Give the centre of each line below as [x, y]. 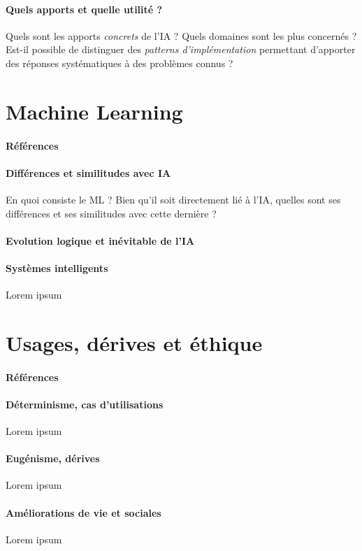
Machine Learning [94, 111]
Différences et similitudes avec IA [88, 172]
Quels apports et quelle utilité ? [84, 9]
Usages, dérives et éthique [134, 342]
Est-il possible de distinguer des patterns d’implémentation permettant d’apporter [181, 49]
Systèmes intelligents [57, 267]
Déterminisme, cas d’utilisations [85, 404]
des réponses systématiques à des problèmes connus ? [120, 63]
